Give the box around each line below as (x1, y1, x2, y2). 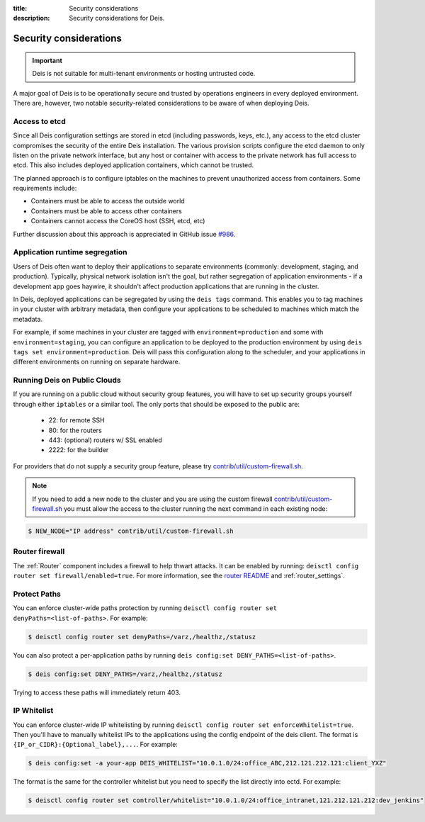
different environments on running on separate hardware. (13, 358, 181, 366)
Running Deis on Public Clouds (13, 376, 121, 385)
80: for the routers (48, 426, 102, 434)
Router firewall (13, 546, 65, 556)
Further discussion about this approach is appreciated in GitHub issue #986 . (13, 230, 236, 238)
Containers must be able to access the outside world (30, 197, 185, 205)
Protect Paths (13, 589, 62, 599)
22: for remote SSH (48, 416, 106, 424)
